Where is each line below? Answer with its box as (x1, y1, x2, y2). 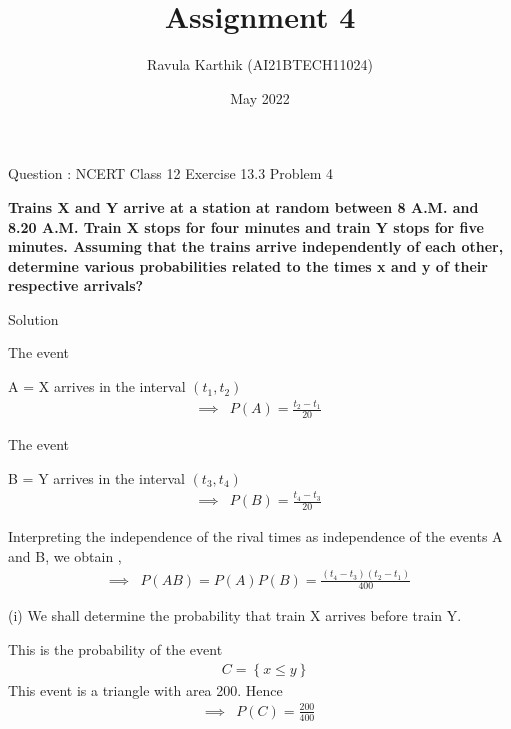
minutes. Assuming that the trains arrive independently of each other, (8, 236, 504, 257)
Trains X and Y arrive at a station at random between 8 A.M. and (8, 196, 479, 217)
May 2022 (230, 87, 290, 108)
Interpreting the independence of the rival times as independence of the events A (8, 526, 503, 546)
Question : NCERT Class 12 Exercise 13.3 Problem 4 (8, 163, 334, 184)
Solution (8, 308, 59, 329)
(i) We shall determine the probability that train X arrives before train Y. (8, 605, 462, 626)
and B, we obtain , (8, 545, 122, 566)
